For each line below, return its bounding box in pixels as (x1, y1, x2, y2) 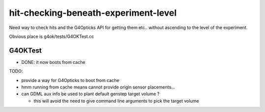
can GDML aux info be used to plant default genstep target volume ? (21, 91, 159, 97)
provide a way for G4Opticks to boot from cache (21, 77, 120, 83)
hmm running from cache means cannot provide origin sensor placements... (21, 84, 175, 90)
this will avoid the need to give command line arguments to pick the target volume (33, 98, 199, 104)
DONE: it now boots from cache (21, 59, 85, 65)
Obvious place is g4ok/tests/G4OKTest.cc (9, 33, 94, 39)
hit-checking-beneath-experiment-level (9, 7, 177, 18)
